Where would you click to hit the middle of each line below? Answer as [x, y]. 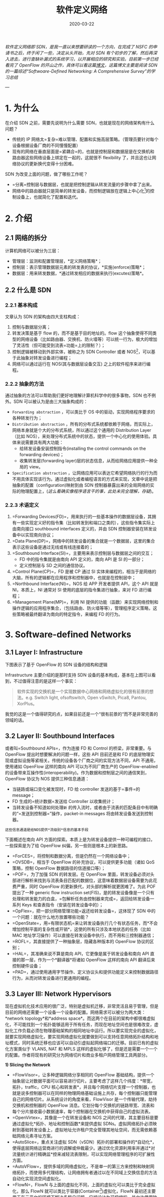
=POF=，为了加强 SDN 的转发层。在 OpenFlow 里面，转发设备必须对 [81, 874]
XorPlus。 [27, 704]
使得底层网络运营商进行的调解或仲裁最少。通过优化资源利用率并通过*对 [83, 1148]
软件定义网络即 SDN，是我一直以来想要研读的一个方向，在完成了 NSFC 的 [79, 46]
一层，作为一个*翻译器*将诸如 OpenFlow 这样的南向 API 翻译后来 [90, 960]
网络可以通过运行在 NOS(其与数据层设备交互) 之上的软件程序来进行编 [81, 364]
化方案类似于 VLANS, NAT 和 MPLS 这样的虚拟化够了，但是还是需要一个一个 [82, 1049]
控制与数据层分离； [31, 327]
